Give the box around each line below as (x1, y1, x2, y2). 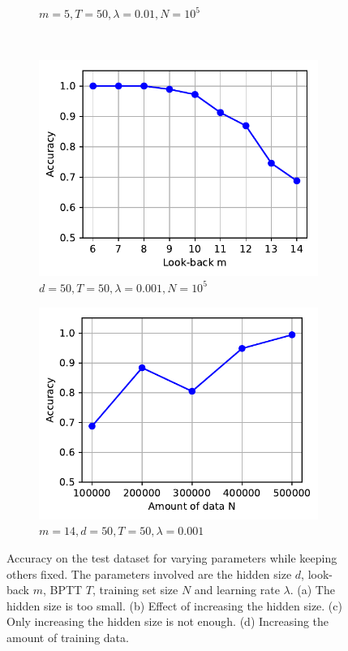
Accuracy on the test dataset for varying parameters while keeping (6, 549, 337, 566)
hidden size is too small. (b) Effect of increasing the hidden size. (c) (6, 597, 342, 614)
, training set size (92, 581, 178, 598)
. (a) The (290, 581, 335, 598)
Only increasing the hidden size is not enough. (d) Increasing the (6, 613, 329, 630)
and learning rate (194, 581, 280, 598)
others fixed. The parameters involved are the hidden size (6, 565, 292, 582)
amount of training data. (6, 628, 129, 645)
